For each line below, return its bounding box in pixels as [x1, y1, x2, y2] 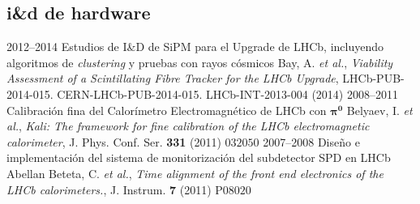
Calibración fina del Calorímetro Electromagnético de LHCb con [6, 101, 327, 118]
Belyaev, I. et [346, 101, 413, 118]
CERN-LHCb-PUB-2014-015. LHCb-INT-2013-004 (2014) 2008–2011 [57, 85, 398, 102]
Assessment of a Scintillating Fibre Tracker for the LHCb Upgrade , [6, 70, 339, 87]
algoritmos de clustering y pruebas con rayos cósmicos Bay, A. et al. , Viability [6, 53, 393, 70]
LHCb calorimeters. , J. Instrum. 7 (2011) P [6, 181, 223, 198]
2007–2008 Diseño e [263, 133, 360, 150]
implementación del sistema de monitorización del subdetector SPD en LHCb [6, 149, 391, 166]
